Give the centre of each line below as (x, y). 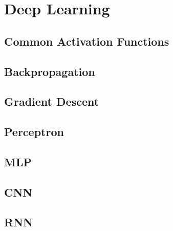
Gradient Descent (52, 101)
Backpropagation (50, 71)
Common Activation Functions (87, 41)
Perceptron (34, 132)
